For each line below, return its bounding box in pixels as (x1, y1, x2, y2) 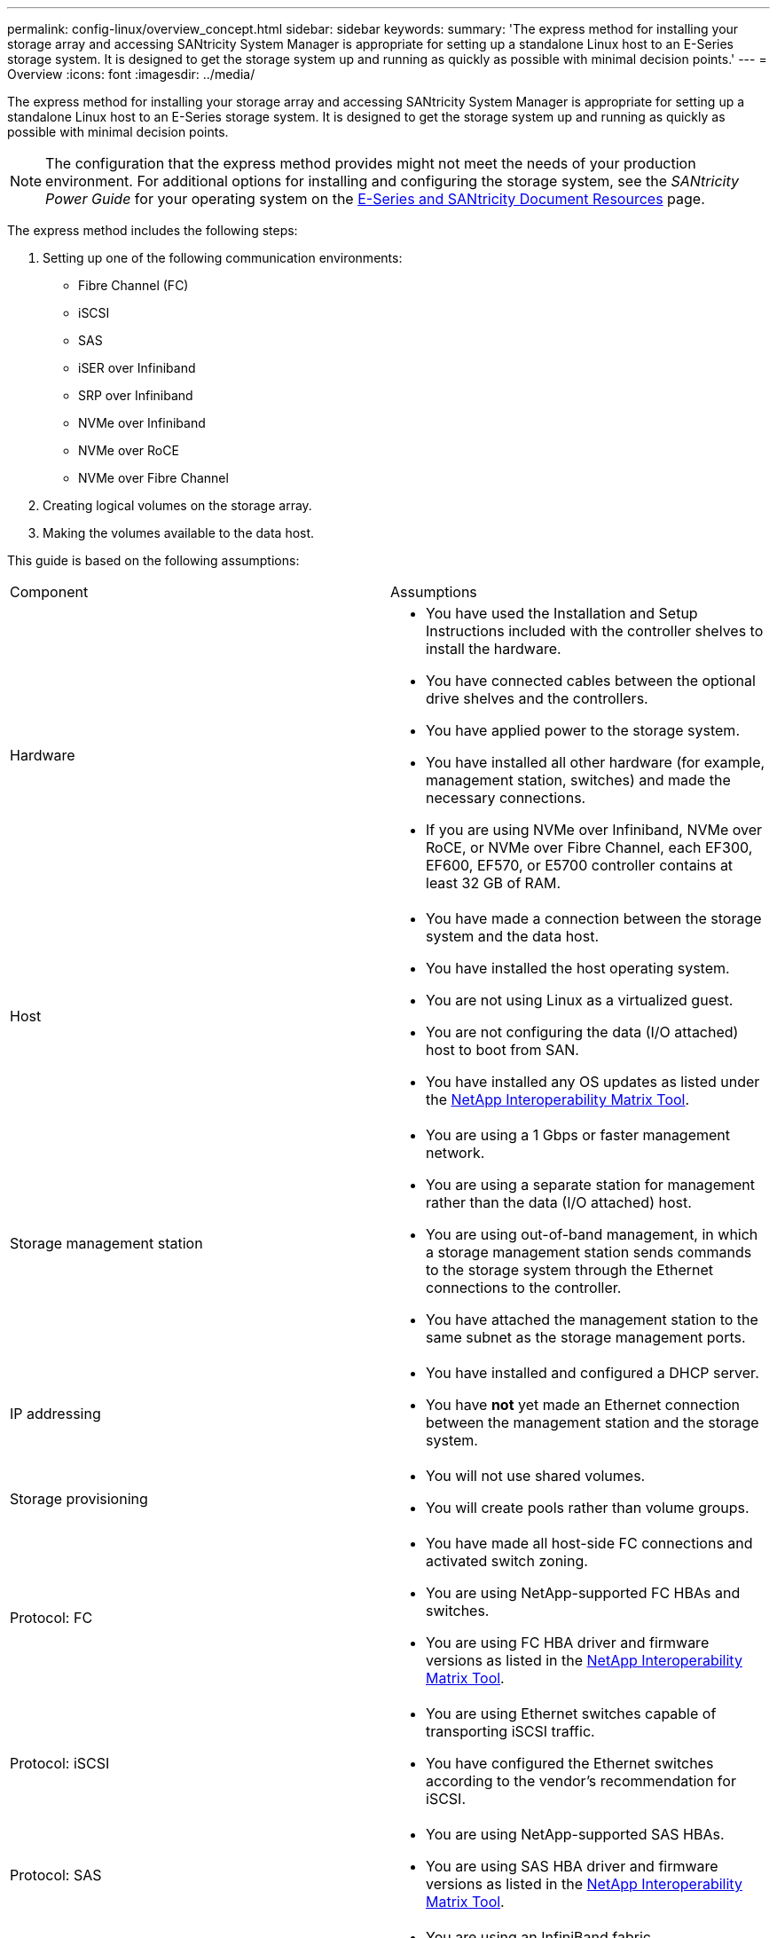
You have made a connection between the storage (426, 910, 762, 927)
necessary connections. (426, 789, 586, 807)
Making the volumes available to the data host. (43, 525, 315, 540)
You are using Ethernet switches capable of (426, 1705, 717, 1722)
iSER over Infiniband (78, 360, 196, 375)
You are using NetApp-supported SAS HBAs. (426, 1825, 725, 1843)
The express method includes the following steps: (7, 223, 298, 238)
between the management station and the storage (426, 1414, 759, 1431)
